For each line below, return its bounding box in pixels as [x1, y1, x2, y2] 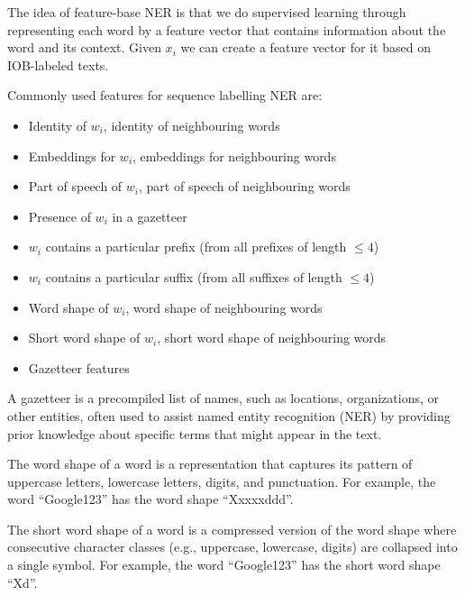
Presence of [28, 206, 91, 225]
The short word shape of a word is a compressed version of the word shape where [7, 519, 457, 538]
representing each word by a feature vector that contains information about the [7, 20, 446, 39]
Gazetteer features [28, 358, 130, 377]
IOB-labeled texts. [7, 55, 109, 74]
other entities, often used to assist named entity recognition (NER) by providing [7, 406, 451, 425]
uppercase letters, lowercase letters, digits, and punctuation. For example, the [7, 471, 436, 490]
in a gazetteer [112, 206, 187, 225]
